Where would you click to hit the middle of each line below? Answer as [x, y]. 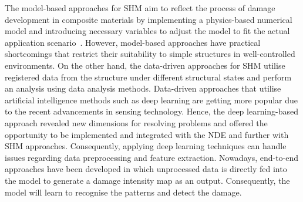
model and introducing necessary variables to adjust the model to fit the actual [147, 31]
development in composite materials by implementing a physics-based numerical [149, 19]
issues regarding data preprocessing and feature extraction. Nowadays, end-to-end [152, 157]
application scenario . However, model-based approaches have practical [133, 42]
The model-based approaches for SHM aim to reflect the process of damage [140, 8]
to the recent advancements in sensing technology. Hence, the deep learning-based [152, 111]
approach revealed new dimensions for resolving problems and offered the [136, 122]
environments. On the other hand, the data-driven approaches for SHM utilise [145, 65]
